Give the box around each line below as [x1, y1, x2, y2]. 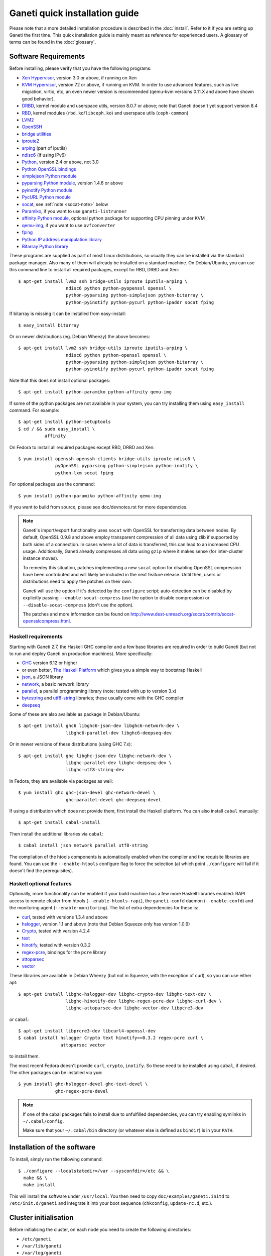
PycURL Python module [22, 194, 71, 200]
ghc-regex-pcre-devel [55, 1088, 108, 1094]
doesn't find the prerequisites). [9, 868, 73, 874]
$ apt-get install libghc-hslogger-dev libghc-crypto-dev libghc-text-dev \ [18, 991, 212, 997]
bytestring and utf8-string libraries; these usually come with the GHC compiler [22, 695, 184, 701]
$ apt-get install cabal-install [18, 819, 100, 825]
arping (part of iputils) [22, 145, 67, 151]
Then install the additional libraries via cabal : [9, 830, 104, 836]
